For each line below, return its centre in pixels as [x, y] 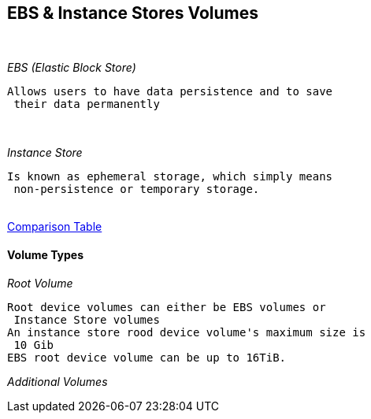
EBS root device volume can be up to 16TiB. [147, 357]
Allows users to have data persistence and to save [170, 92]
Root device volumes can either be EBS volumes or [167, 307]
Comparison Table [55, 227]
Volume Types [46, 255]
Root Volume [40, 283]
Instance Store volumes [87, 319]
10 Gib [34, 345]
